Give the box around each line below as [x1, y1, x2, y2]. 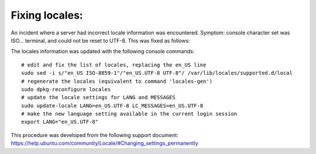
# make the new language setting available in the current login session [21, 111, 238, 117]
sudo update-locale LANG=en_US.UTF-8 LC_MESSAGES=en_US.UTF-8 [21, 102, 204, 109]
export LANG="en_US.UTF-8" [21, 118, 99, 125]
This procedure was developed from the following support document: [11, 131, 178, 138]
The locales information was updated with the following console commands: [11, 48, 195, 55]
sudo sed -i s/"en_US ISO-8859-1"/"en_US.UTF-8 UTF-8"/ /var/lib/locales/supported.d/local [21, 70, 293, 76]
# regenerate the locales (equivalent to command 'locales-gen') [21, 78, 213, 85]
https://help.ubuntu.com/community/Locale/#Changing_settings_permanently [11, 140, 198, 147]
